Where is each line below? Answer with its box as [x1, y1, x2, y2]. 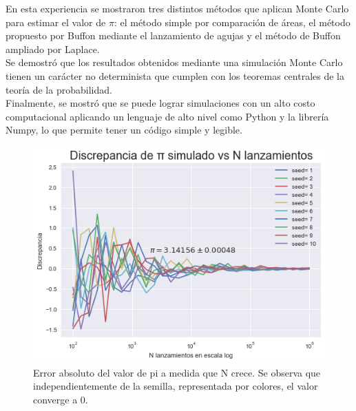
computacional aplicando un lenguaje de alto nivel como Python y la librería [6, 109, 329, 123]
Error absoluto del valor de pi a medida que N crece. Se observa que [33, 365, 321, 379]
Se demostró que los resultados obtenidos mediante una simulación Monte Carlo [6, 55, 343, 70]
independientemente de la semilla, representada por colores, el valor [33, 379, 318, 393]
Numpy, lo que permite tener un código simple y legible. [6, 123, 242, 137]
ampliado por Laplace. [6, 41, 100, 56]
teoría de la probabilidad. [6, 82, 112, 96]
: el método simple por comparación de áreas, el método [114, 14, 350, 29]
